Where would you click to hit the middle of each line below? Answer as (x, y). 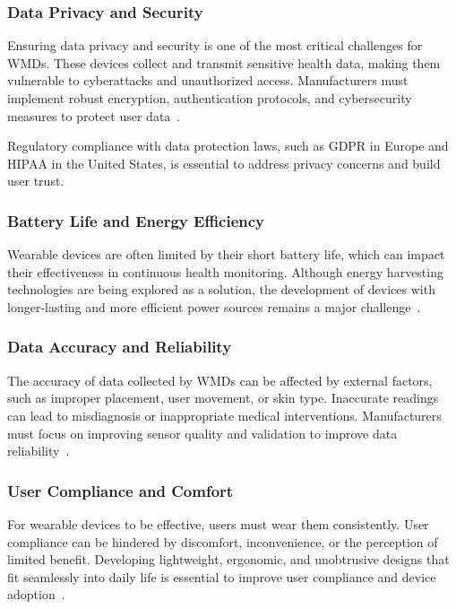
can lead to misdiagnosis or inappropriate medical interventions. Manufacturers (224, 415)
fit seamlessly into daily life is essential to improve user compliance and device (222, 576)
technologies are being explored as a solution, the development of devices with (221, 289)
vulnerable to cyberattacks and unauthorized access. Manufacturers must (208, 80)
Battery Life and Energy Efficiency (136, 220)
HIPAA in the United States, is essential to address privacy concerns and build (224, 163)
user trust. (36, 181)
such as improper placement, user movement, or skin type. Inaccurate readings (223, 398)
